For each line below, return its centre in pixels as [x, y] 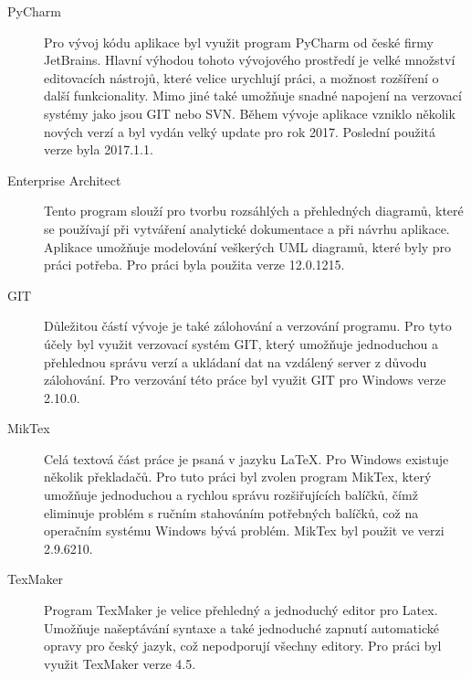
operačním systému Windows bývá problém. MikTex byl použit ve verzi [244, 530]
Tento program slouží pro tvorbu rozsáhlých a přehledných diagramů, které [254, 211]
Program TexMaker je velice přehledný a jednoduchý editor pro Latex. [241, 610]
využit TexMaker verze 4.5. [120, 663]
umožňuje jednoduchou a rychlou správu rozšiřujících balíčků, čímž [231, 495]
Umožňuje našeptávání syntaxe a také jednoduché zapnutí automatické [241, 627]
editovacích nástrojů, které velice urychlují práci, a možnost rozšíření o [241, 77]
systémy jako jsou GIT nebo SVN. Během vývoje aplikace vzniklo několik [250, 113]
